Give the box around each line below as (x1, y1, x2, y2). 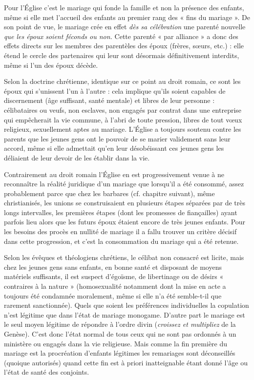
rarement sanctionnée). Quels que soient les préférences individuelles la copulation (4, 300, 249, 310)
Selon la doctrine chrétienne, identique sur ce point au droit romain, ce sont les (4, 76, 241, 86)
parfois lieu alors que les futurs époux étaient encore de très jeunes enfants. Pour (4, 217, 246, 227)
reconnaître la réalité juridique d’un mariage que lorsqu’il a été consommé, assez (4, 179, 244, 189)
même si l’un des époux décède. (4, 60, 98, 70)
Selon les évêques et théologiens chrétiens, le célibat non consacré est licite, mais (4, 252, 244, 262)
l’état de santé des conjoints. (4, 367, 89, 377)
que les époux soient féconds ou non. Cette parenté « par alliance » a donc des (4, 31, 238, 41)
